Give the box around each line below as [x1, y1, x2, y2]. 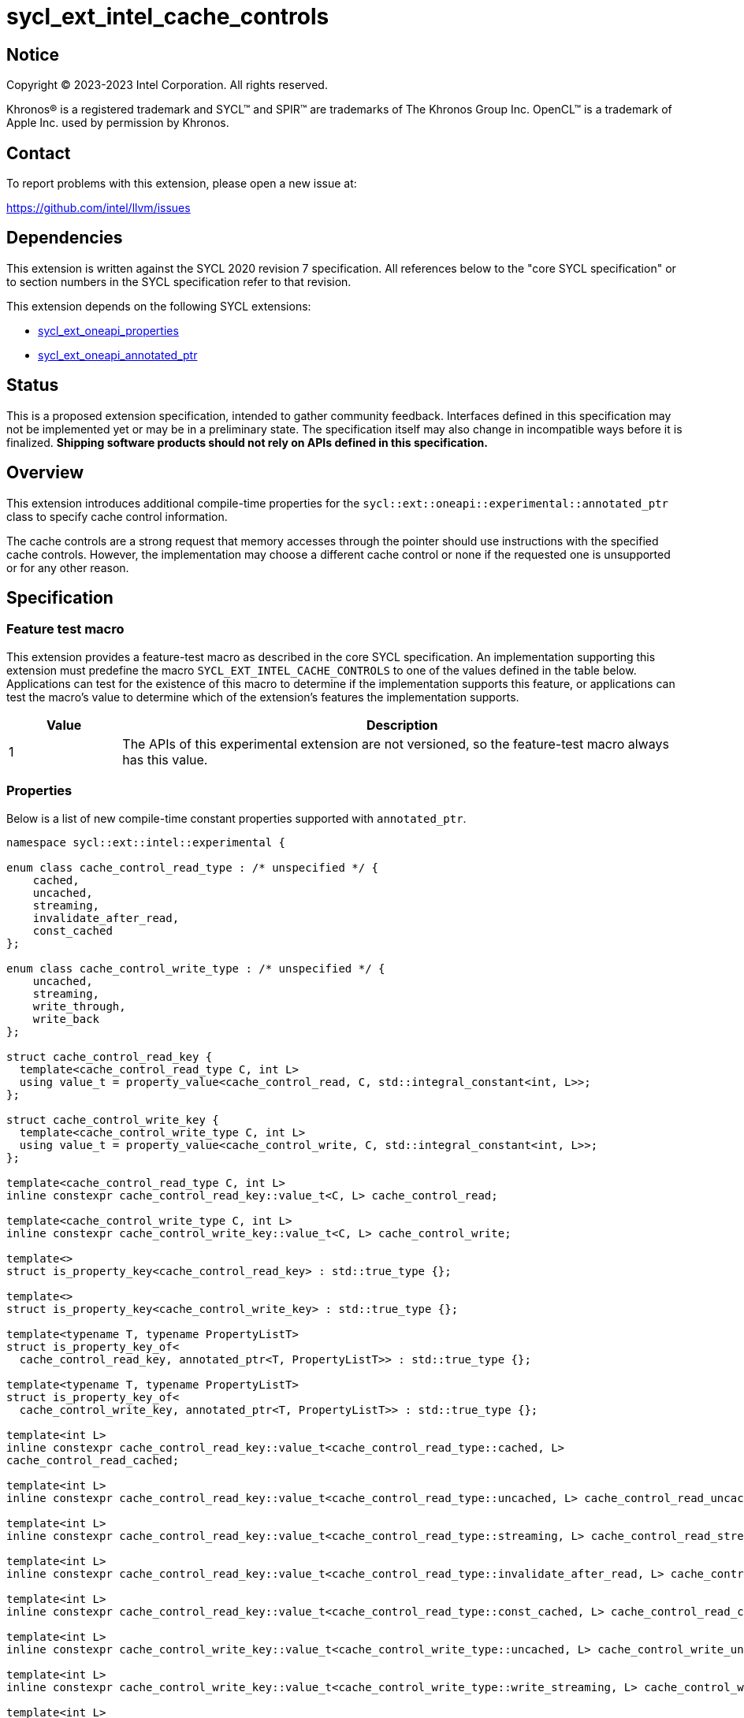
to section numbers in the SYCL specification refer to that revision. [6, 274, 352, 288]
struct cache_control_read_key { [6, 1050, 213, 1063]
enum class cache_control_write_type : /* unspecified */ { [6, 961, 385, 975]
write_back [32, 1012, 100, 1025]
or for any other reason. [6, 560, 129, 575]
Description [366, 716, 438, 733]
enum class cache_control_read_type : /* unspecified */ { [6, 861, 379, 874]
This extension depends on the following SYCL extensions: [6, 299, 311, 313]
